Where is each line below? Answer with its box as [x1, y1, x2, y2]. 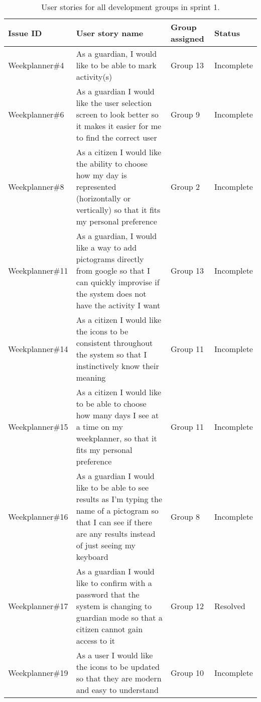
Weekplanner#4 [8, 59, 64, 71]
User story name [76, 27, 144, 39]
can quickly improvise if [76, 276, 160, 288]
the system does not [76, 288, 147, 299]
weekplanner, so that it [76, 432, 157, 444]
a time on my [76, 421, 123, 432]
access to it [76, 635, 115, 646]
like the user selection [76, 97, 152, 108]
